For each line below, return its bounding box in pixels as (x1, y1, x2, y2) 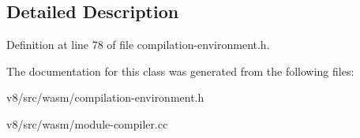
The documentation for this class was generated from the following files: (6, 62, 354, 79)
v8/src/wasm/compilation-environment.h (6, 89, 204, 106)
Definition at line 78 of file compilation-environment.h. (6, 36, 270, 53)
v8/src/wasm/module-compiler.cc (6, 115, 168, 132)
